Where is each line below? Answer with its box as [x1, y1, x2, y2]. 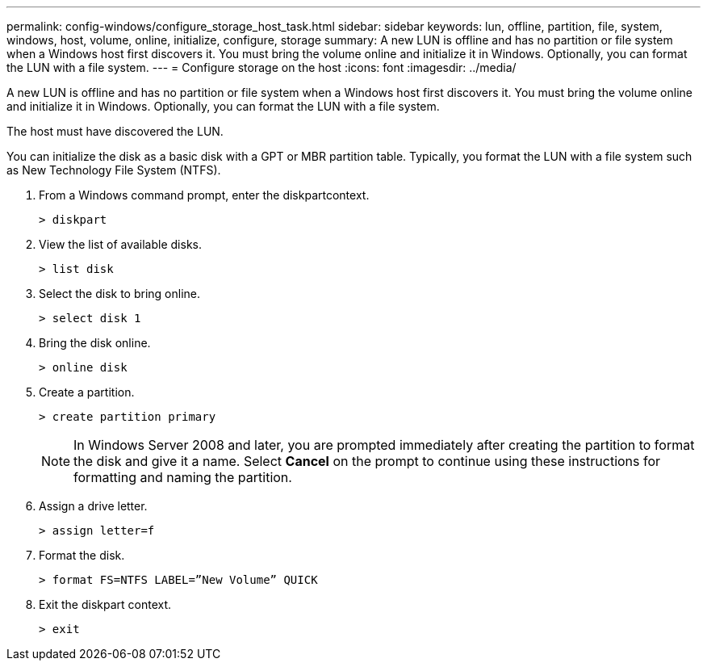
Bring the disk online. [39, 336, 151, 350]
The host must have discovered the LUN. [6, 124, 224, 138]
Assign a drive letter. [39, 499, 148, 513]
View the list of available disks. [39, 237, 202, 251]
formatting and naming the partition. [73, 469, 292, 485]
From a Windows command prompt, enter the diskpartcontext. [39, 188, 370, 202]
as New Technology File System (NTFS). [6, 163, 221, 177]
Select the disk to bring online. [39, 287, 200, 300]
